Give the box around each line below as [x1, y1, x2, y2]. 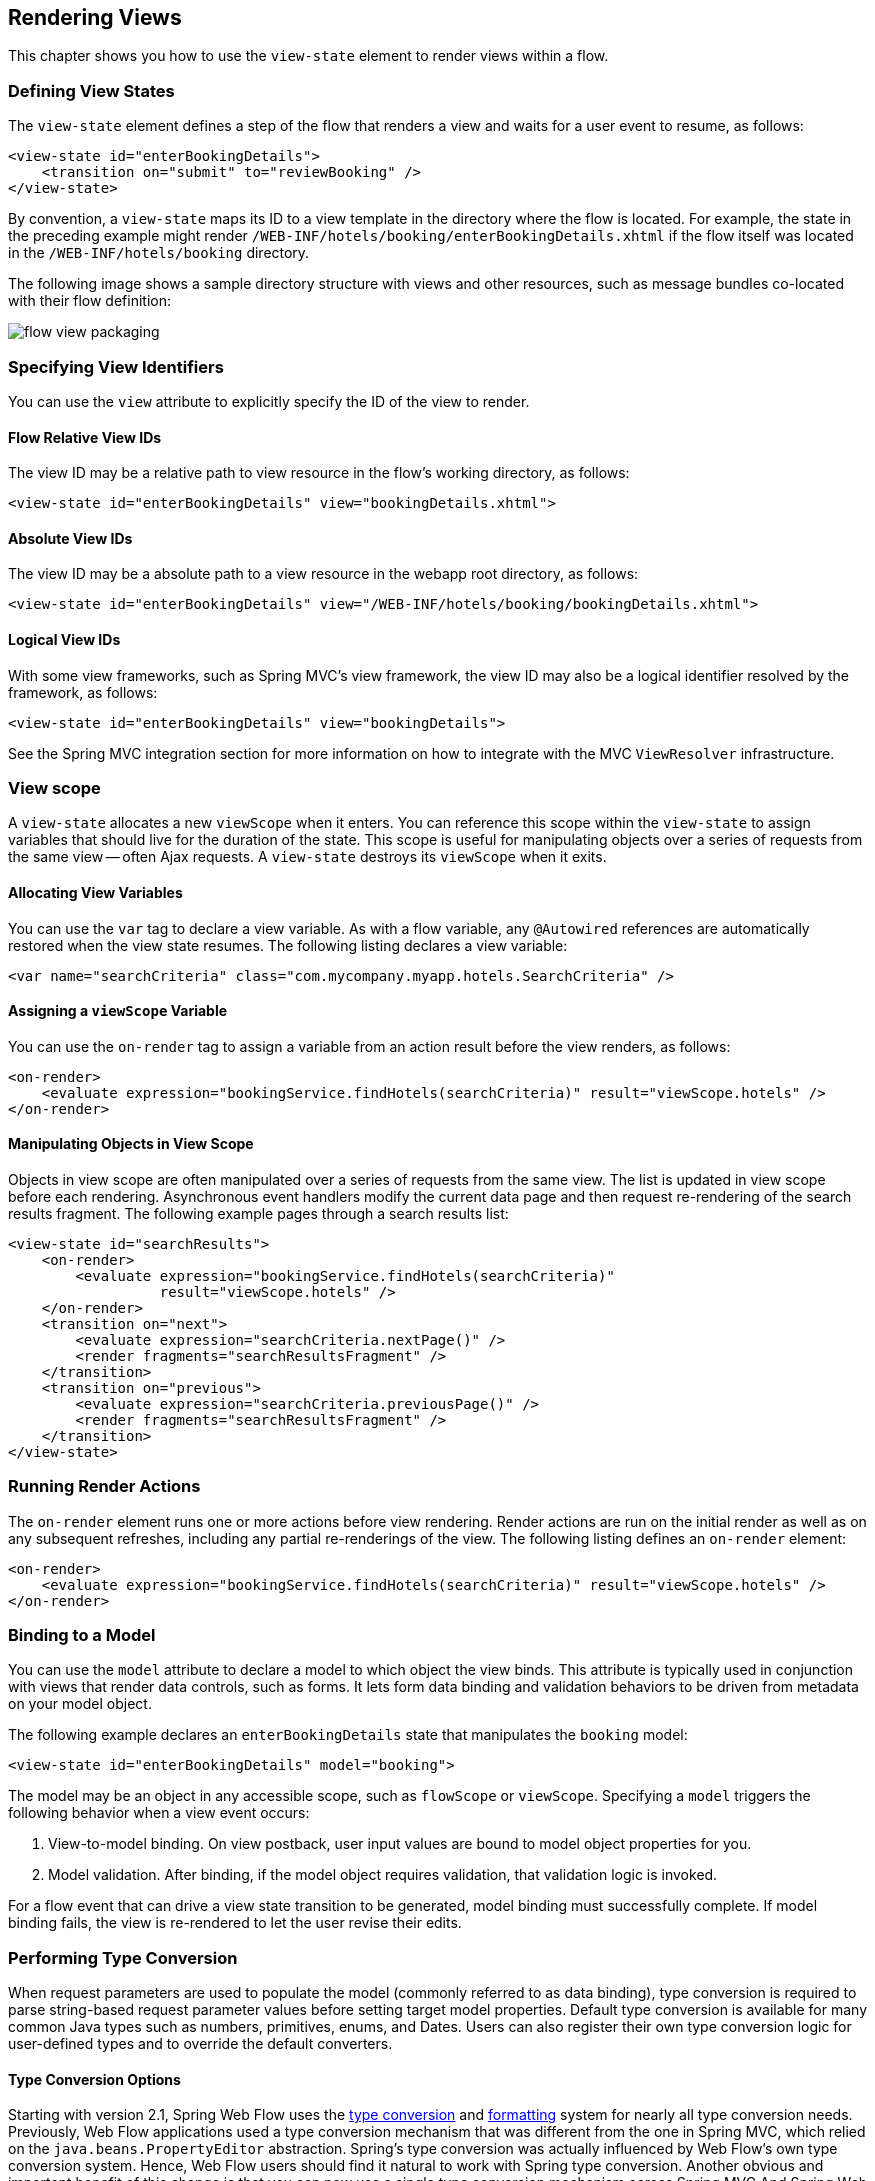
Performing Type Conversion [8, 1947, 238, 1968]
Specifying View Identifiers [8, 356, 224, 377]
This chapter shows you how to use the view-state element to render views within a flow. [8, 47, 609, 65]
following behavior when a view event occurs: [8, 1804, 310, 1822]
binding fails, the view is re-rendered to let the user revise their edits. [8, 1914, 462, 1932]
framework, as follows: [8, 683, 158, 701]
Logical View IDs [8, 630, 121, 648]
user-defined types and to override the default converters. [8, 2035, 393, 2053]
